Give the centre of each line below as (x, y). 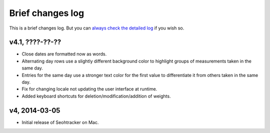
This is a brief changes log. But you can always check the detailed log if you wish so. (97, 28)
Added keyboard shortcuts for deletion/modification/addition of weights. (96, 96)
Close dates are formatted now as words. (64, 54)
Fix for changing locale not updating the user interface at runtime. (89, 89)
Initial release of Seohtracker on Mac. (60, 122)
